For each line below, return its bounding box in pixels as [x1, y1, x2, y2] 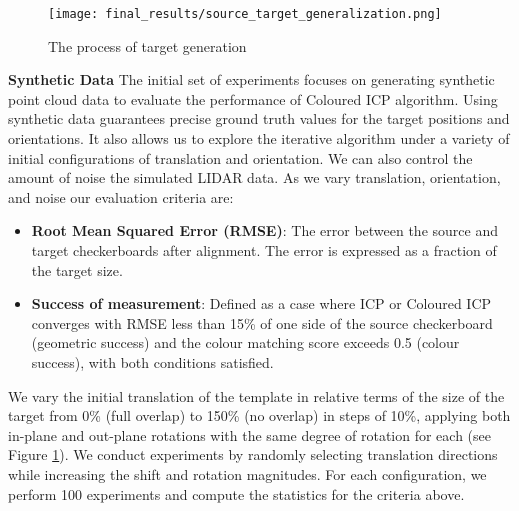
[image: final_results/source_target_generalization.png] [48, 7, 442, 21]
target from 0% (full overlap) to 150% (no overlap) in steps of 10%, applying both [8, 405, 511, 426]
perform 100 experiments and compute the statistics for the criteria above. [8, 483, 465, 504]
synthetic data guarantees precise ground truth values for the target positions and [8, 108, 510, 129]
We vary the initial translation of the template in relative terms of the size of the [8, 385, 505, 406]
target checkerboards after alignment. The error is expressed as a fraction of [31, 240, 497, 260]
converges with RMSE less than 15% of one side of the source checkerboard [31, 312, 493, 333]
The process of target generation [48, 35, 247, 56]
